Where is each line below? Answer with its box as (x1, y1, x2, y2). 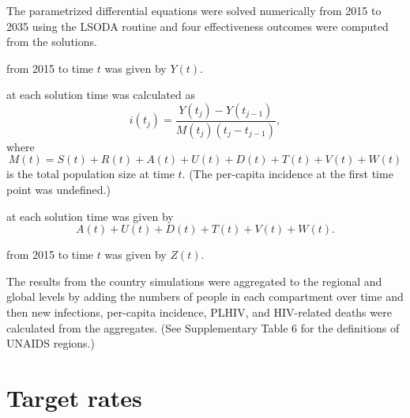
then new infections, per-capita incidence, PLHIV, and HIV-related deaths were (6, 304, 392, 320)
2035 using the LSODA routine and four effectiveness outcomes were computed (6, 17, 389, 34)
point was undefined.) (6, 181, 111, 198)
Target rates (6, 381, 142, 413)
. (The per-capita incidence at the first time (182, 165, 393, 182)
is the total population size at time (6, 165, 175, 182)
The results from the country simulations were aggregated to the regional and (6, 272, 382, 289)
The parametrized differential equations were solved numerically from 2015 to (6, 2, 382, 18)
